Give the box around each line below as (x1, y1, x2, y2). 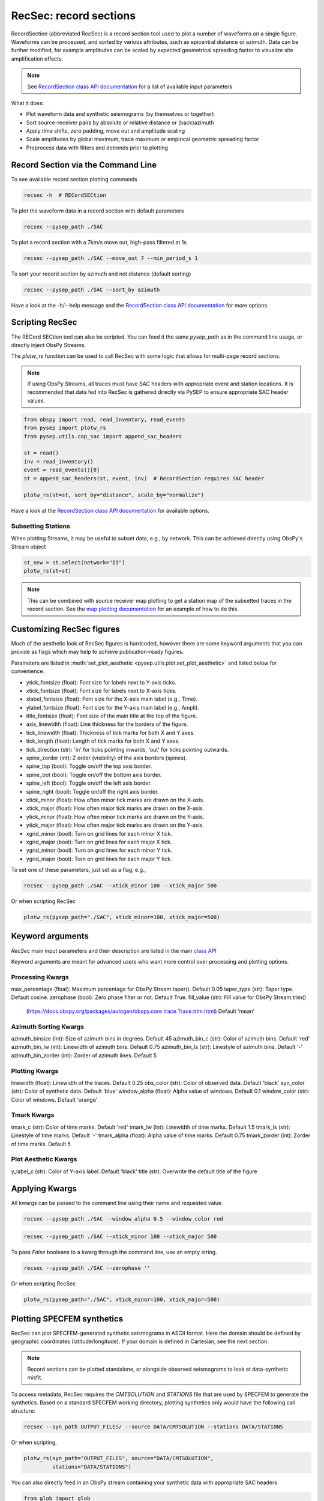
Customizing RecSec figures (11, 624, 120, 634)
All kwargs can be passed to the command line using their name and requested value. (11, 1199, 223, 1206)
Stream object (11, 543, 46, 550)
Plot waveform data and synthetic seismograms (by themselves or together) (26, 110, 214, 118)
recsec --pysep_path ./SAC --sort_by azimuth (23, 286, 160, 293)
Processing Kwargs (11, 973, 69, 981)
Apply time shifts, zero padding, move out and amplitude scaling (26, 127, 185, 134)
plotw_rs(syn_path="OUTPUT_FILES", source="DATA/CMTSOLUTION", (23, 1455, 214, 1462)
